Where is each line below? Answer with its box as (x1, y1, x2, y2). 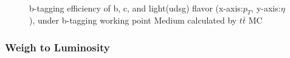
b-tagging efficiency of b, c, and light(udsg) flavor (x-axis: (29, 1, 243, 14)
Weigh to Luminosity (5, 39, 110, 54)
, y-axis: (251, 1, 281, 14)
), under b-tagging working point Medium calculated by (29, 14, 237, 27)
